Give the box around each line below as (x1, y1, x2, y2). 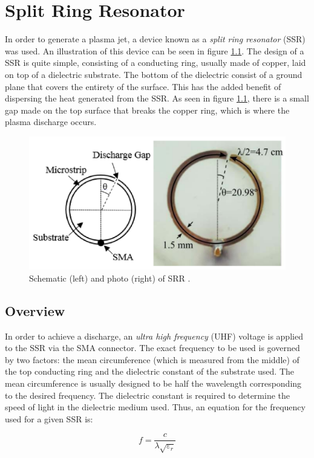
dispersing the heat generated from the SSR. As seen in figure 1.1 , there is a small (5, 92, 309, 105)
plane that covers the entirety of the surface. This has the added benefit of (5, 80, 281, 92)
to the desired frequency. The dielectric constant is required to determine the (5, 389, 290, 401)
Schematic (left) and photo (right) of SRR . (29, 271, 191, 284)
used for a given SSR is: (5, 412, 93, 425)
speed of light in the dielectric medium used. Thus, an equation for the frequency (5, 401, 306, 413)
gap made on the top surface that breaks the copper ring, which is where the (5, 103, 290, 116)
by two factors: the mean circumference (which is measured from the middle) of (5, 353, 299, 366)
